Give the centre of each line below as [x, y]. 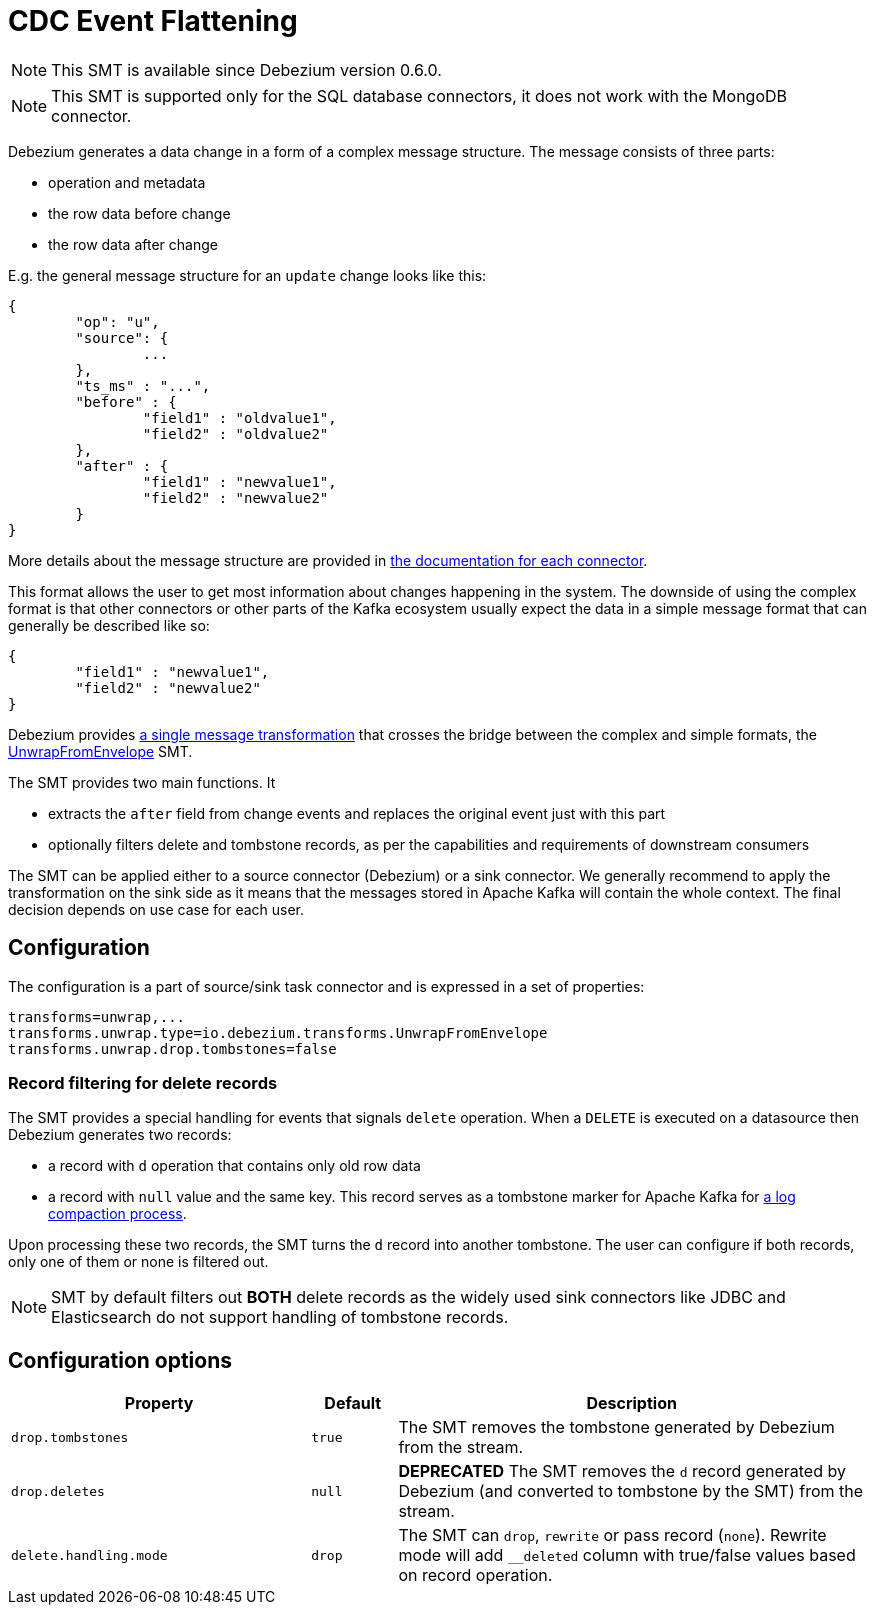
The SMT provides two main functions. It [142, 782]
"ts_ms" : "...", [143, 385]
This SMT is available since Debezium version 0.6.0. [246, 69]
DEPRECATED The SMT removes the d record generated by [622, 1471]
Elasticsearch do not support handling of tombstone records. [280, 1317]
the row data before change [139, 213]
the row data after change [133, 244]
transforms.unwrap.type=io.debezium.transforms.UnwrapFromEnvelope [278, 1032]
